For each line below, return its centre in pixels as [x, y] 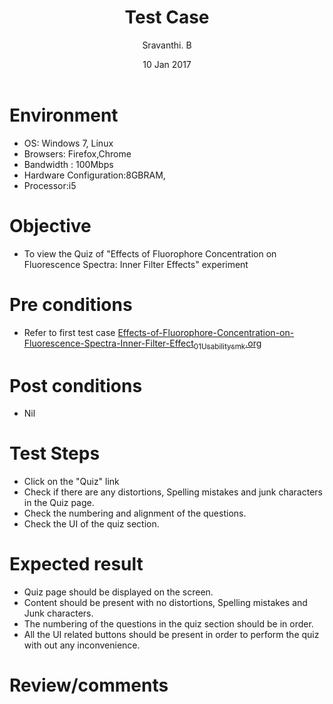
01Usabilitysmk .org [227, 344]
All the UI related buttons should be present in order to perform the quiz [171, 635]
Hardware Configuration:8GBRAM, [94, 175]
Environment [64, 115]
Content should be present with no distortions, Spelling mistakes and [165, 603]
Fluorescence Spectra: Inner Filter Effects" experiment [136, 264]
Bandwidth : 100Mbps [68, 164]
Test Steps [55, 453]
